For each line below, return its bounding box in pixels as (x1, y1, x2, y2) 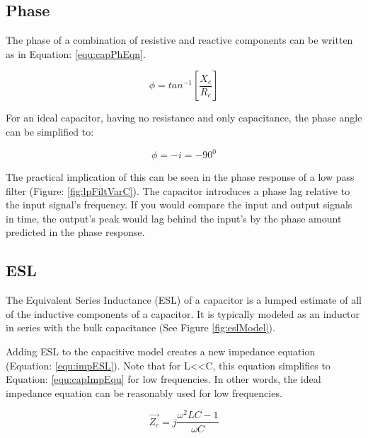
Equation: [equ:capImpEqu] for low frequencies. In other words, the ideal (6, 372, 321, 386)
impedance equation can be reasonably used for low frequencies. (6, 385, 282, 400)
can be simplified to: (6, 124, 94, 138)
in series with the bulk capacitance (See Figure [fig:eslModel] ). (6, 320, 275, 335)
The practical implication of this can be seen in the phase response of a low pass (6, 170, 355, 184)
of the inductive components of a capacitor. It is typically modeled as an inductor (6, 306, 360, 321)
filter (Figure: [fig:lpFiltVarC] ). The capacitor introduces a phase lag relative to (6, 183, 350, 198)
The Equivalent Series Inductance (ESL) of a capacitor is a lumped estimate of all (6, 292, 362, 307)
